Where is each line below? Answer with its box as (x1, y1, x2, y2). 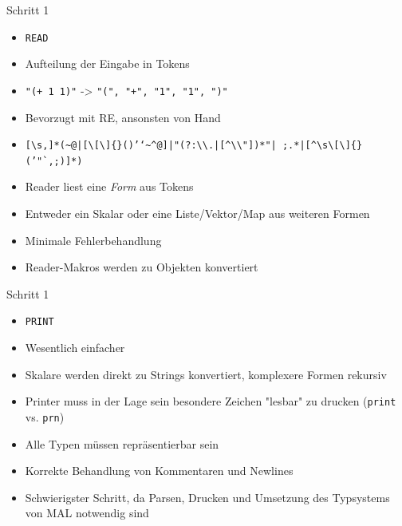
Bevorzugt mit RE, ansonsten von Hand (25, 109, 221, 125)
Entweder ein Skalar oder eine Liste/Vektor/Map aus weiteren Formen (25, 205, 370, 221)
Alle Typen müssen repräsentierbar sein (25, 435, 219, 452)
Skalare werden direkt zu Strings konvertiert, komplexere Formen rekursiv (25, 366, 387, 382)
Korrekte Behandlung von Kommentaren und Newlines (25, 462, 294, 479)
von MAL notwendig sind (25, 504, 149, 521)
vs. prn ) (25, 408, 65, 425)
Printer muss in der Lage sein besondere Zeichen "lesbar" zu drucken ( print (25, 393, 396, 409)
